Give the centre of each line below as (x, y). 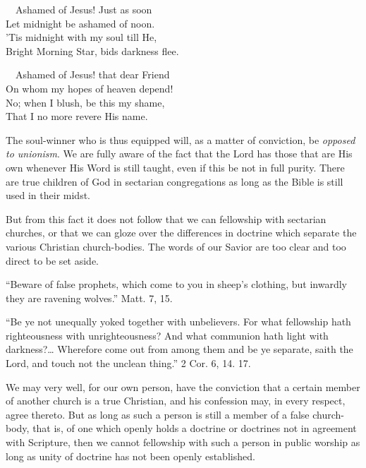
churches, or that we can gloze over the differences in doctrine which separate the (181, 233)
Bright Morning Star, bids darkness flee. (92, 50)
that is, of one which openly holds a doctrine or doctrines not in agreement (195, 428)
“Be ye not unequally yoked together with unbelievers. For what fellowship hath (178, 322)
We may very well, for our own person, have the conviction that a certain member (183, 386)
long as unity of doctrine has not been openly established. (130, 456)
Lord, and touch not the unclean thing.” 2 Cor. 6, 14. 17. (128, 363)
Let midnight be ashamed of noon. (80, 23)
